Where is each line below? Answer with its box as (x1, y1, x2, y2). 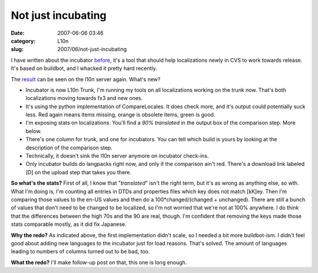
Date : (11, 29, 25, 36)
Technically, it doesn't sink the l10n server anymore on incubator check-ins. (25, 152, 209, 159)
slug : (11, 46, 24, 53)
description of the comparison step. (25, 144, 113, 151)
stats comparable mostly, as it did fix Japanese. (11, 221, 127, 228)
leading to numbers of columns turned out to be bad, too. (11, 248, 150, 255)
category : (11, 37, 36, 44)
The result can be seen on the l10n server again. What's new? (11, 75, 161, 82)
